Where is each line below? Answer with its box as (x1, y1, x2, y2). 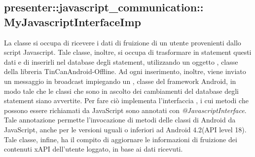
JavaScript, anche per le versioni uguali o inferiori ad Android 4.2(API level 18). (4, 124, 247, 134)
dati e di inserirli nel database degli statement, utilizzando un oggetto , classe (4, 56, 238, 67)
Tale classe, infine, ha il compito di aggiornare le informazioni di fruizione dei (4, 134, 237, 144)
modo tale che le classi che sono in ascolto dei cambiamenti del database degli (4, 85, 239, 96)
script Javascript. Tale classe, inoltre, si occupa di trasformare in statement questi (4, 47, 252, 57)
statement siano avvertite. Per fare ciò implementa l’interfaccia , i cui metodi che (4, 95, 249, 106)
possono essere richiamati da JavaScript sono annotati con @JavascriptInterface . (4, 105, 247, 115)
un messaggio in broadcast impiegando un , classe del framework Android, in (4, 76, 236, 86)
